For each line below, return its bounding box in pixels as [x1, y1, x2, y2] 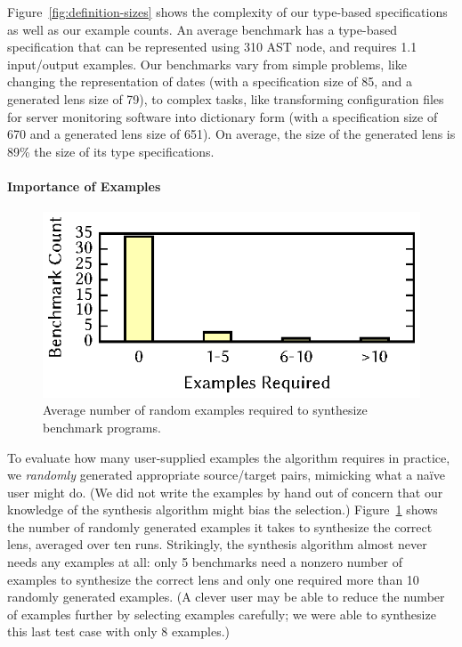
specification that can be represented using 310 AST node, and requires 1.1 [7, 37, 417, 56]
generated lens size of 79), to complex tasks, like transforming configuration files [7, 89, 444, 108]
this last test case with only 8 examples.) [7, 622, 231, 641]
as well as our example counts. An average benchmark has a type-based [7, 20, 397, 38]
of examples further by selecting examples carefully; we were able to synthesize [7, 604, 436, 623]
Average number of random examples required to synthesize [43, 400, 368, 419]
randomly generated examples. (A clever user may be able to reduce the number [7, 587, 445, 606]
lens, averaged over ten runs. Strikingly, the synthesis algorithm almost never [7, 535, 427, 554]
